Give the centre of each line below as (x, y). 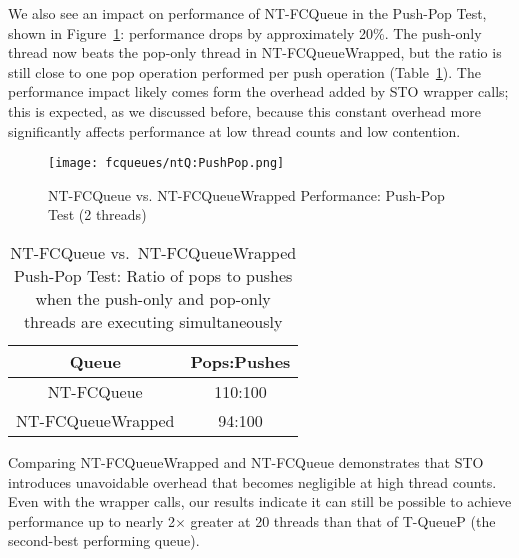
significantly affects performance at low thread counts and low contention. (234, 130)
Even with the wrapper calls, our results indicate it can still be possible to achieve (260, 501)
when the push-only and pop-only (153, 298)
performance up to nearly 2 (91, 520)
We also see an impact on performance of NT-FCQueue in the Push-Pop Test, (247, 13)
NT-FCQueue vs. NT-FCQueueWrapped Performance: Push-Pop (246, 194)
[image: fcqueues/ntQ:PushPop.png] (166, 163)
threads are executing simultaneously (153, 321)
